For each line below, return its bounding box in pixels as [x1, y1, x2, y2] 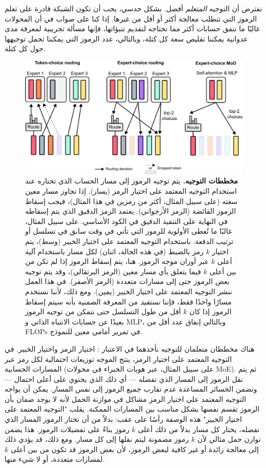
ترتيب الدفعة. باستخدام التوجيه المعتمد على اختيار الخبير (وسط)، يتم [25, 235, 234, 246]
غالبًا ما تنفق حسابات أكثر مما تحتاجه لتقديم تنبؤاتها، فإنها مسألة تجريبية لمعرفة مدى [5, 23, 260, 34]
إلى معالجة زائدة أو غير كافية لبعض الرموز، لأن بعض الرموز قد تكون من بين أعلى [10, 443, 259, 454]
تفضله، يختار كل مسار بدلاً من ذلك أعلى [138, 423, 260, 434]
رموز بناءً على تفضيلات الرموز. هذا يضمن [5, 423, 130, 434]
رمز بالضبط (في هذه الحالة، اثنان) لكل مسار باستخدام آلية [25, 246, 204, 256]
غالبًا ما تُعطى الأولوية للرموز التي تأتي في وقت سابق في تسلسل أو [25, 226, 232, 236]
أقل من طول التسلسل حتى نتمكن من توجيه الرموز [25, 306, 181, 317]
